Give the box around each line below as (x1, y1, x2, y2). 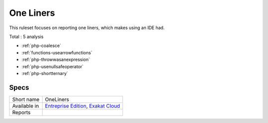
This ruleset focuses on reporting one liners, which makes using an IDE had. (9, 25, 165, 31)
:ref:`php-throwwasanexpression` (21, 57, 90, 63)
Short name (12, 96, 40, 103)
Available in (12, 102, 39, 109)
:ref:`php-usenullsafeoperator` (21, 63, 84, 69)
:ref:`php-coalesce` (21, 42, 62, 49)
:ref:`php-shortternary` (21, 70, 68, 76)
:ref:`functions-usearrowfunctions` (21, 49, 93, 55)
